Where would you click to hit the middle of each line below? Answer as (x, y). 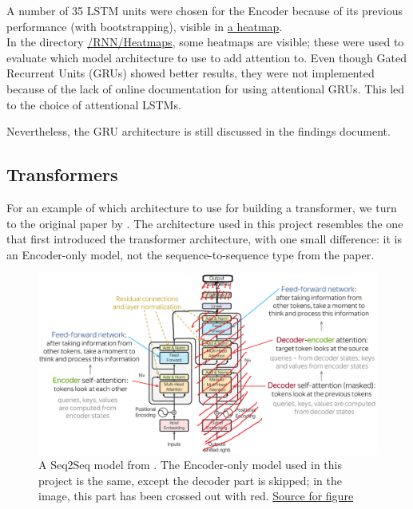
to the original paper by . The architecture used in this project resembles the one (205, 223)
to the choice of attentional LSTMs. (94, 104)
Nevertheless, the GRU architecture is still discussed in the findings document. (199, 131)
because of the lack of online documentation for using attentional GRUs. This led (206, 88)
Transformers (62, 174)
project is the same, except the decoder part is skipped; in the (190, 480)
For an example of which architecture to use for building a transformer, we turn (202, 207)
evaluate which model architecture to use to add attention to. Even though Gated (206, 57)
